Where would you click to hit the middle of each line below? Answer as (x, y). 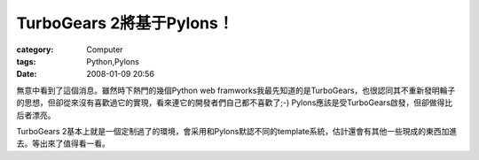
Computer (105, 50)
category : (35, 50)
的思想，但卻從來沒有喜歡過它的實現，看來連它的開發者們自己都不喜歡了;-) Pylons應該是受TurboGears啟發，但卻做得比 (235, 103)
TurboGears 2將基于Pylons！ (125, 23)
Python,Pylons (113, 61)
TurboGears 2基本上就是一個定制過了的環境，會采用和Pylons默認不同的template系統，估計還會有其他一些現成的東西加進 (237, 131)
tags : (26, 61)
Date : (27, 74)
